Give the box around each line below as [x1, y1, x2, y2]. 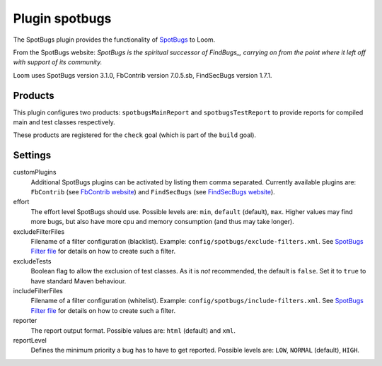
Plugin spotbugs [13, 11, 112, 26]
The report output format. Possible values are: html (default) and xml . [30, 326, 236, 335]
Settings [13, 149, 52, 162]
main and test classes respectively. [13, 118, 116, 126]
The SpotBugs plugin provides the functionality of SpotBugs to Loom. [13, 35, 216, 44]
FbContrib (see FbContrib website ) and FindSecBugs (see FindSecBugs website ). [30, 188, 275, 196]
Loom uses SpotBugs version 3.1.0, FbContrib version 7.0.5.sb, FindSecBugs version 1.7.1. [13, 71, 272, 79]
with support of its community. [13, 58, 103, 66]
